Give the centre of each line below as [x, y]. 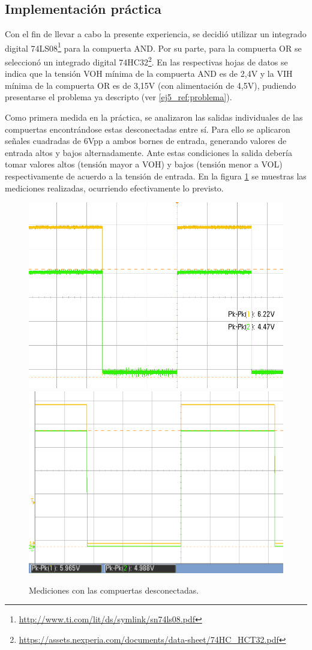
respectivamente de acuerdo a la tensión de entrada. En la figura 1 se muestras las [156, 176]
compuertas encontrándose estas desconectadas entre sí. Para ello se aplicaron [148, 129]
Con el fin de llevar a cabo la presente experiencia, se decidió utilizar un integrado [156, 34]
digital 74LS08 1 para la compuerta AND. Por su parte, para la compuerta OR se [153, 47]
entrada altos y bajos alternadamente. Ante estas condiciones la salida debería [148, 152]
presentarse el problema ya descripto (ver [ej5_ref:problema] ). [118, 97]
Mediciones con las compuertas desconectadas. [114, 590]
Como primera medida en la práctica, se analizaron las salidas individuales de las [154, 117]
